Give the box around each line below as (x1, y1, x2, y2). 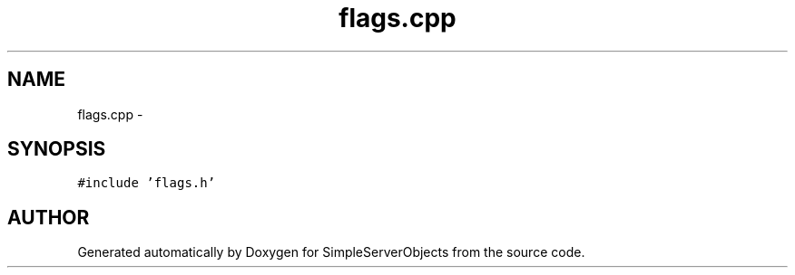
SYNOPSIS (7, 137, 106, 161)
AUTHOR (7, 205, 90, 229)
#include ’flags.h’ (77, 175, 216, 191)
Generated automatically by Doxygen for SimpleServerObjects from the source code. (77, 244, 585, 261)
